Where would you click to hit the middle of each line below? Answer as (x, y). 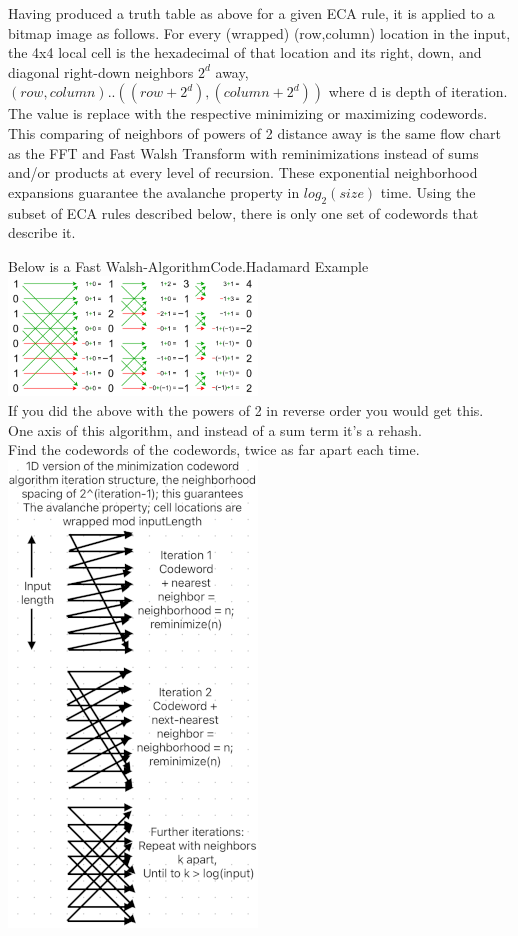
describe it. (42, 232)
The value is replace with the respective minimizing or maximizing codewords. (248, 113)
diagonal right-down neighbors (101, 71)
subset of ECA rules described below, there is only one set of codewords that (243, 212)
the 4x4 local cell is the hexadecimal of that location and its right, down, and (245, 52)
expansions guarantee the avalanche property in (154, 191)
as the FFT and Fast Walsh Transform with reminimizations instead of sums (243, 152)
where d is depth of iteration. (418, 91)
